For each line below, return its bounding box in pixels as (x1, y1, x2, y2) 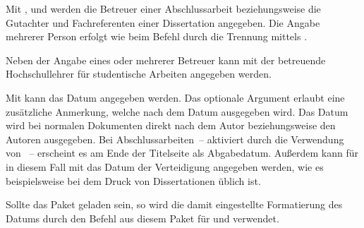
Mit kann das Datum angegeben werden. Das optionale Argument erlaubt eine (6, 90, 345, 104)
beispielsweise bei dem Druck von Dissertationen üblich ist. (6, 173, 261, 188)
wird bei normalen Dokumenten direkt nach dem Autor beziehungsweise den (6, 118, 336, 133)
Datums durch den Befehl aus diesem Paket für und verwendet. (6, 210, 279, 225)
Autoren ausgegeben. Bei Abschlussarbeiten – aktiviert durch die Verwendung (6, 131, 344, 146)
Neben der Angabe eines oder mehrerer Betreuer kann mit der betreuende (6, 52, 326, 67)
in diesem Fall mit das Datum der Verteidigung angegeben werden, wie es (6, 159, 324, 174)
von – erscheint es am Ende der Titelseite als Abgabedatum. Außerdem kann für (6, 145, 358, 160)
